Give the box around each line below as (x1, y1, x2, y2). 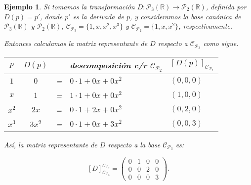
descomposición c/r (70, 59, 147, 71)
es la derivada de (73, 11, 124, 21)
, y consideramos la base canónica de (130, 11, 241, 21)
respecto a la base (108, 139, 161, 149)
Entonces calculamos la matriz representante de (4, 38, 148, 48)
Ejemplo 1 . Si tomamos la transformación (4, 1, 135, 11)
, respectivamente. (178, 21, 233, 31)
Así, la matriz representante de (4, 139, 97, 149)
